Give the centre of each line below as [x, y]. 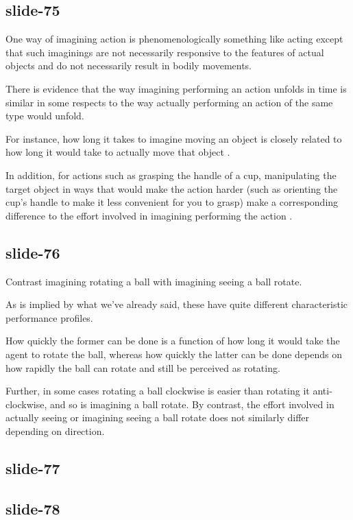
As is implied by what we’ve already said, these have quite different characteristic [177, 304]
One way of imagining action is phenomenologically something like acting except [174, 39]
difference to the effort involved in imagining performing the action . [149, 215]
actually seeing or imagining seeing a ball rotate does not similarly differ [158, 417]
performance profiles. [49, 317]
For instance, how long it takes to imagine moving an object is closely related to [174, 138]
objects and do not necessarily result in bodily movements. [129, 66]
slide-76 [33, 252]
